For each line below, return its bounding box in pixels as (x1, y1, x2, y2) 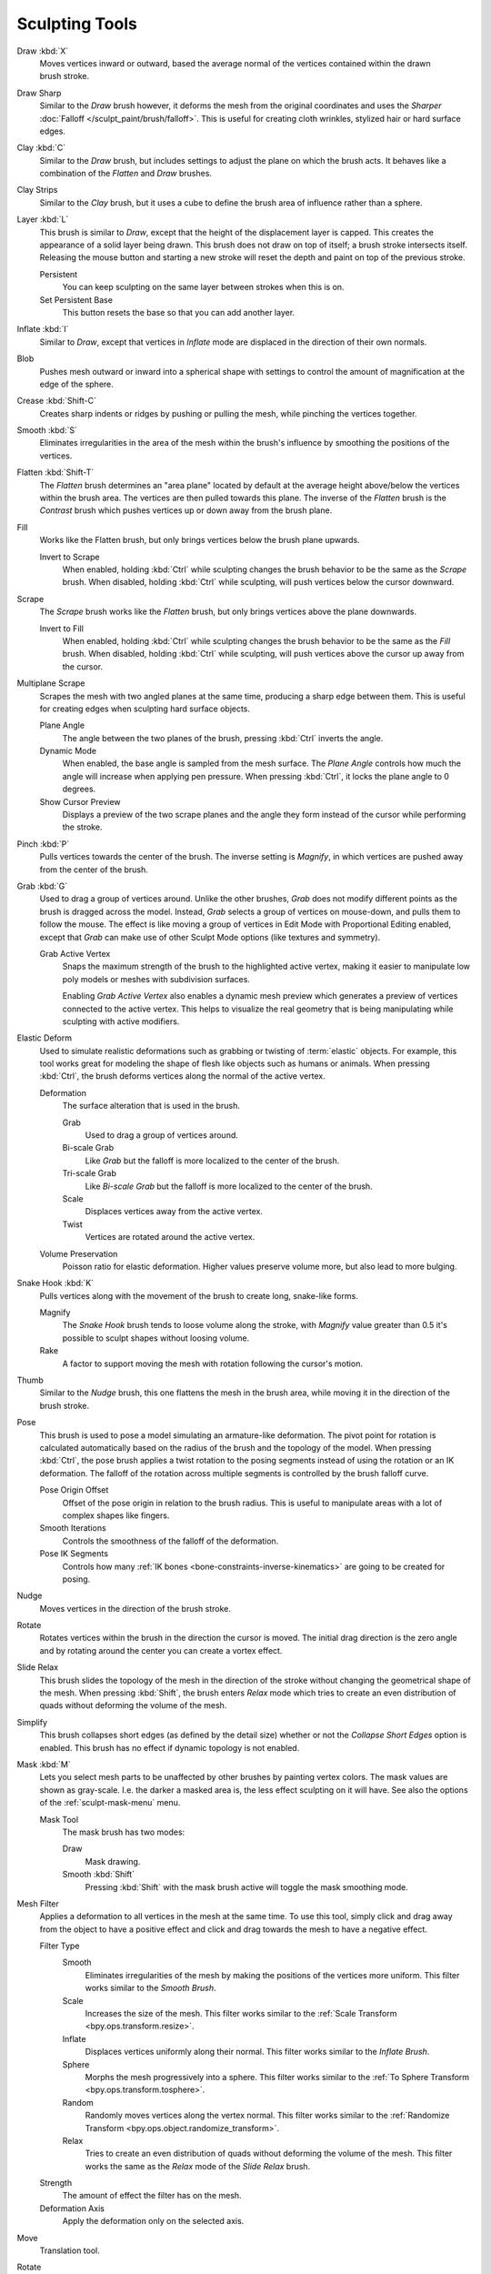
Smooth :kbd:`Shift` (62, 1869, 135, 1880)
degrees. (62, 783, 96, 795)
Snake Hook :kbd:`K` (16, 1278, 95, 1289)
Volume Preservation (39, 1248, 118, 1259)
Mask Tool (39, 1814, 79, 1825)
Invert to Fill (39, 623, 84, 634)
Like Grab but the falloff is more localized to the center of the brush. (85, 1155, 340, 1166)
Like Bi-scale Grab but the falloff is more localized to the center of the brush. (85, 1181, 373, 1192)
